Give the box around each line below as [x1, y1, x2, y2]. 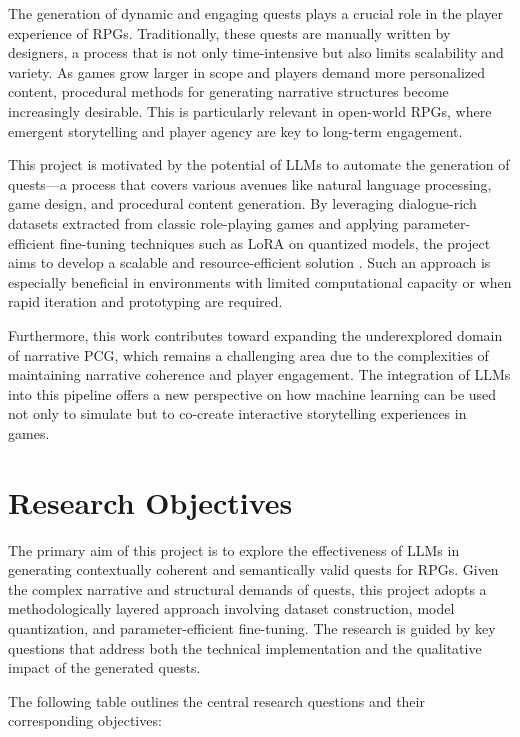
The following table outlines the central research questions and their [8, 690, 425, 711]
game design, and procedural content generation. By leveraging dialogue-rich [8, 193, 477, 214]
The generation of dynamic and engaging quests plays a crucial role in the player [8, 3, 504, 23]
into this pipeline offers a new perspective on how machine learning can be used [8, 383, 497, 404]
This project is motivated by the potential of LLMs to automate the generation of [8, 154, 510, 175]
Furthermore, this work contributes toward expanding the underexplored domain [8, 324, 503, 345]
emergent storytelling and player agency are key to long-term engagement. [8, 120, 463, 141]
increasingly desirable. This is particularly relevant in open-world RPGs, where [8, 100, 492, 121]
